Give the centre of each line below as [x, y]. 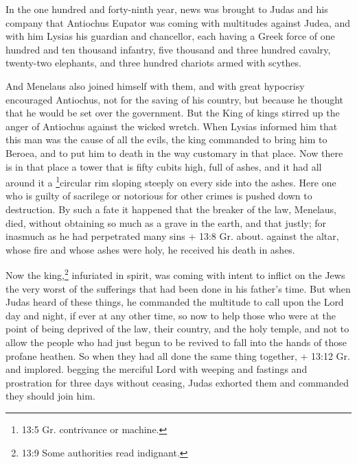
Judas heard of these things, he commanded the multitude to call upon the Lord [175, 302]
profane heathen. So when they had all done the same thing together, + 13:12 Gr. [178, 355]
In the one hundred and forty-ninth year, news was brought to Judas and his [167, 9]
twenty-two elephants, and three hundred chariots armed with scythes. [153, 63]
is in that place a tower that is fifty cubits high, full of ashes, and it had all [164, 166]
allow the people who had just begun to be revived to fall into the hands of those [176, 342]
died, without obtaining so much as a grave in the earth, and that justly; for [166, 222]
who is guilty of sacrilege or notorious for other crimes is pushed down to [159, 196]
